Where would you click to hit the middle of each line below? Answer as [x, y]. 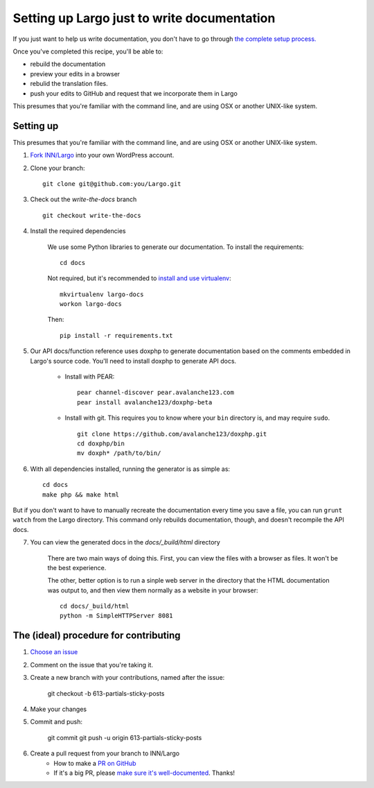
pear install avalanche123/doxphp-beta [145, 402]
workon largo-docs [91, 304]
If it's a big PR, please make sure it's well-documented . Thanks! [144, 773]
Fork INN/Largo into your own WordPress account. [102, 155]
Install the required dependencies [78, 231]
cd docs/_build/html [95, 606]
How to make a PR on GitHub [95, 763]
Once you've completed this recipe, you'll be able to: [88, 51]
